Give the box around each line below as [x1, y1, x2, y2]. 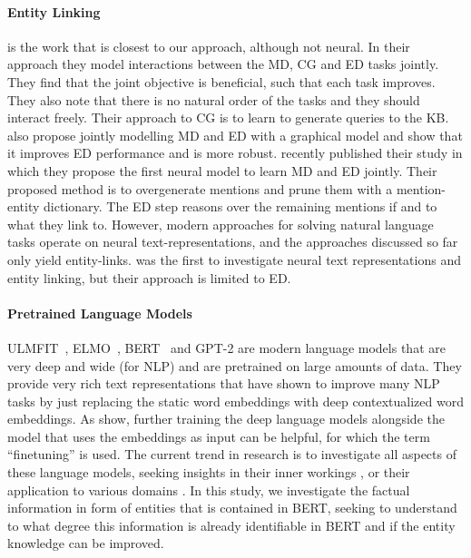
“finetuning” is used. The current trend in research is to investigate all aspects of [7, 445, 456, 464]
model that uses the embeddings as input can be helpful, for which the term [7, 426, 430, 445]
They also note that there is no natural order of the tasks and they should [7, 90, 420, 109]
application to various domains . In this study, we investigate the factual [7, 480, 410, 499]
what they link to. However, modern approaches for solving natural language [7, 214, 434, 233]
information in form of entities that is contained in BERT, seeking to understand [7, 498, 457, 517]
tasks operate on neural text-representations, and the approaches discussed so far [7, 232, 458, 251]
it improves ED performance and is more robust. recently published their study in [7, 143, 463, 162]
